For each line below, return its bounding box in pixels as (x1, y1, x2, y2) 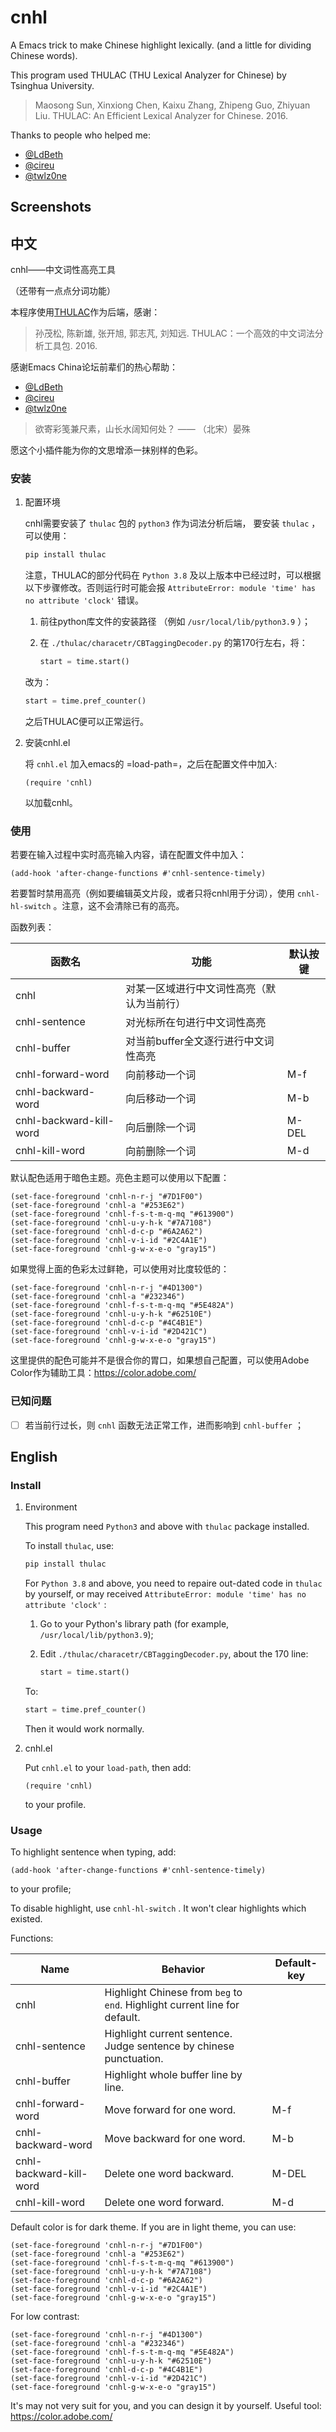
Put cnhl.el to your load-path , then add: (24, 1762, 192, 1774)
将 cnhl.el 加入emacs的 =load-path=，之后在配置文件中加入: (24, 758, 278, 770)
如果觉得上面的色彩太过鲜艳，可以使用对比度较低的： (10, 1263, 230, 1275)
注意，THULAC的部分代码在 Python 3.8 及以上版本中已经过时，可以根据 (24, 569, 322, 581)
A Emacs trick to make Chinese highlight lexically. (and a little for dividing (10, 39, 312, 51)
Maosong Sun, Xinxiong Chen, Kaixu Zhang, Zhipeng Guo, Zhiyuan (34, 99, 311, 111)
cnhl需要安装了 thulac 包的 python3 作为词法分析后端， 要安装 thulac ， (24, 517, 321, 530)
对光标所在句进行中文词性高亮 (125, 1016, 267, 1030)
